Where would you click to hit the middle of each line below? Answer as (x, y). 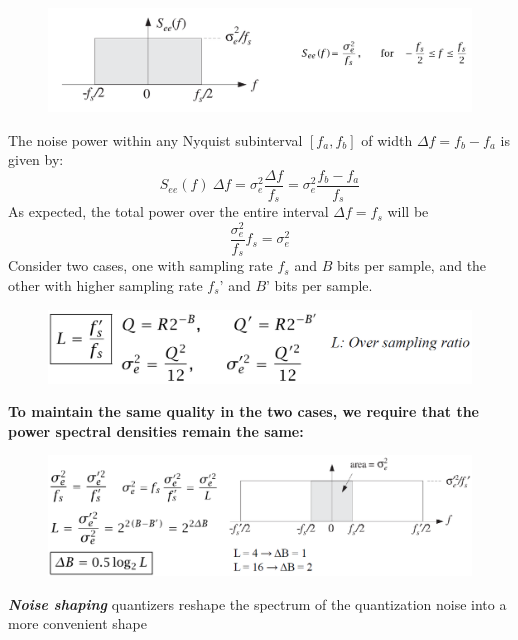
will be (408, 211)
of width (387, 139)
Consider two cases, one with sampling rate (140, 265)
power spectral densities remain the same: (156, 430)
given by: (36, 159)
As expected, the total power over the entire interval (168, 211)
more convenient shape (77, 623)
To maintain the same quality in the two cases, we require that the (243, 411)
